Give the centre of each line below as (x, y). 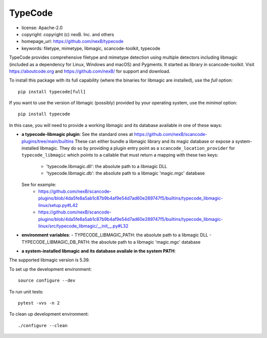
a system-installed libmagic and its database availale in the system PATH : (99, 251)
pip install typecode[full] (52, 92)
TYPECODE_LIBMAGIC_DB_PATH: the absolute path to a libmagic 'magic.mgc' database (111, 242)
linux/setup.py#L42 (58, 205)
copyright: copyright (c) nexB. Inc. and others (68, 34)
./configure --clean (43, 325)
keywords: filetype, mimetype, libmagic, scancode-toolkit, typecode (91, 48)
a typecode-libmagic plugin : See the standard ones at (77, 134)
